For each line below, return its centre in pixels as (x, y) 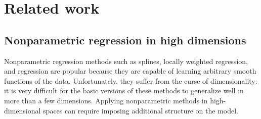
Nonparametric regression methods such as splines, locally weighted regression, (126, 61)
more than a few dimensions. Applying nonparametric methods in (106, 100)
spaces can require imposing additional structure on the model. (141, 110)
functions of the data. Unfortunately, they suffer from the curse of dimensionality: (131, 80)
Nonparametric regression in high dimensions (125, 40)
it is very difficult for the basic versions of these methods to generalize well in (124, 91)
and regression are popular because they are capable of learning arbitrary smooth (130, 71)
